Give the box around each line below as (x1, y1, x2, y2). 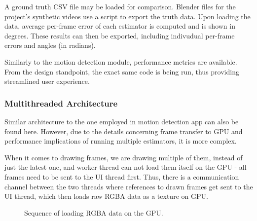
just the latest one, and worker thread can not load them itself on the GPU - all (4, 162, 247, 172)
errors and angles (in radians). (4, 40, 96, 50)
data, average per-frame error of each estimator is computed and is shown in (4, 21, 235, 31)
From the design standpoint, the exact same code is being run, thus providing (4, 66, 239, 76)
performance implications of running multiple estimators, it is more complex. (4, 136, 237, 146)
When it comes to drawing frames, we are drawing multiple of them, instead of (4, 152, 243, 162)
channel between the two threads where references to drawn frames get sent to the (4, 181, 253, 191)
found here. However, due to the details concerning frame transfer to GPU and (4, 126, 243, 136)
